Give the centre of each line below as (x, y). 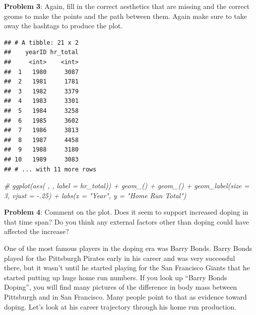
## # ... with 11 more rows (50, 169)
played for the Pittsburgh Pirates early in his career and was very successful (120, 258)
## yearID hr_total (41, 52)
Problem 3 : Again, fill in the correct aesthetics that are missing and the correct (127, 6)
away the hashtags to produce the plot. (63, 26)
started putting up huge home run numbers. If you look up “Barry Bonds (116, 277)
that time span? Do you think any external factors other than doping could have (127, 221)
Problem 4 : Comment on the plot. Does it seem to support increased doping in (126, 212)
